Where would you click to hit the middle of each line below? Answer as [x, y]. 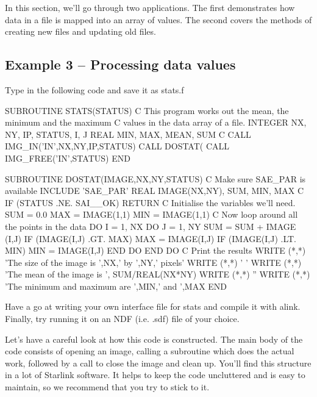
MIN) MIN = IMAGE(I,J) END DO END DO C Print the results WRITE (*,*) [155, 250]
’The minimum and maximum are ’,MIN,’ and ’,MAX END [116, 286]
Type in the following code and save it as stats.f [94, 89]
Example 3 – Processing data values [120, 64]
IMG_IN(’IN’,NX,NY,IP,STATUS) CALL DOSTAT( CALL [117, 146]
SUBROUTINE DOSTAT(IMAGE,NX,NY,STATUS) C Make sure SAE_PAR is [155, 178]
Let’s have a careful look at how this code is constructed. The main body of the [154, 339]
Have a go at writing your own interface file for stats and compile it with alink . [153, 306]
